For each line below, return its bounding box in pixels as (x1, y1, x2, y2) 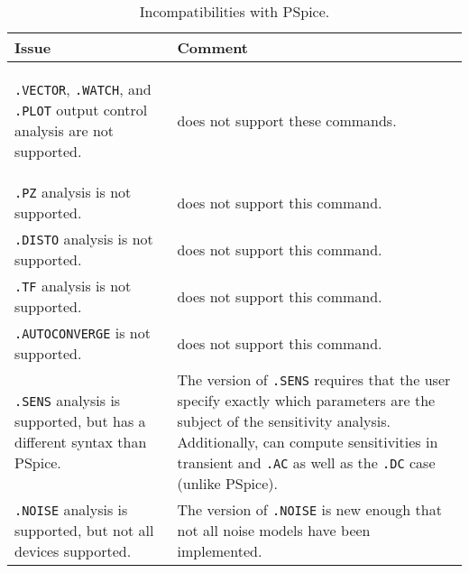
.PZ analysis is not (14, 181, 132, 202)
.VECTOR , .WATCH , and (14, 79, 152, 99)
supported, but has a (14, 411, 146, 431)
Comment (177, 37, 249, 58)
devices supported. (14, 541, 132, 561)
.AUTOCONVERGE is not (14, 322, 151, 343)
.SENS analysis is (14, 390, 121, 411)
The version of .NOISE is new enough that (177, 499, 442, 520)
